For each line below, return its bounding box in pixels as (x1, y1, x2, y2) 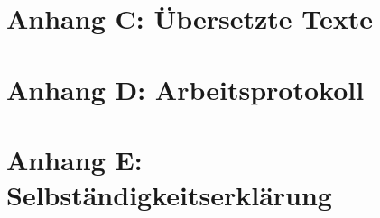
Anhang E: (6, 141, 143, 177)
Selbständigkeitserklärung (6, 177, 332, 213)
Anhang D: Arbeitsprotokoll (6, 70, 365, 107)
